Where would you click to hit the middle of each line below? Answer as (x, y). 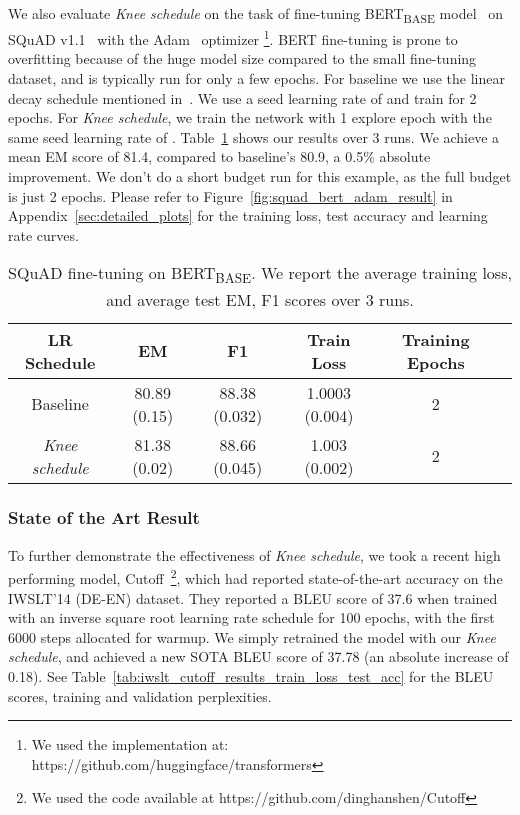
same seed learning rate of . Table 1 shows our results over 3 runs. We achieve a (254, 136)
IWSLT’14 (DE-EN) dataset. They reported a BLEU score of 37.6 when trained (253, 597)
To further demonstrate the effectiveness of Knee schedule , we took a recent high (254, 554)
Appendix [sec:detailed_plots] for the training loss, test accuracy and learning (248, 215)
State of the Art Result (104, 517)
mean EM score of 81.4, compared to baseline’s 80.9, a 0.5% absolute (219, 156)
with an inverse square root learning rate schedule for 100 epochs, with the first (251, 617)
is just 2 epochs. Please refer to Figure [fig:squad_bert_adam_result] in (230, 195)
